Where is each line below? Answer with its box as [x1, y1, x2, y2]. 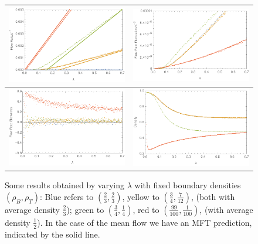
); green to [66, 203, 104, 215]
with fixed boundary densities [134, 179, 241, 191]
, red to [133, 203, 159, 215]
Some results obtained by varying [5, 179, 125, 191]
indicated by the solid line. [5, 228, 100, 240]
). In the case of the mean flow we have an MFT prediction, [37, 216, 252, 228]
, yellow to [122, 190, 159, 202]
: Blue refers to [39, 190, 94, 202]
